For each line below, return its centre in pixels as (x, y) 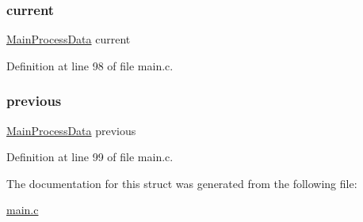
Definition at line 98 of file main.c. (90, 65)
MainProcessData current (69, 39)
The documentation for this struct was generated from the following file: (182, 183)
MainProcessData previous (71, 130)
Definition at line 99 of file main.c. (90, 157)
